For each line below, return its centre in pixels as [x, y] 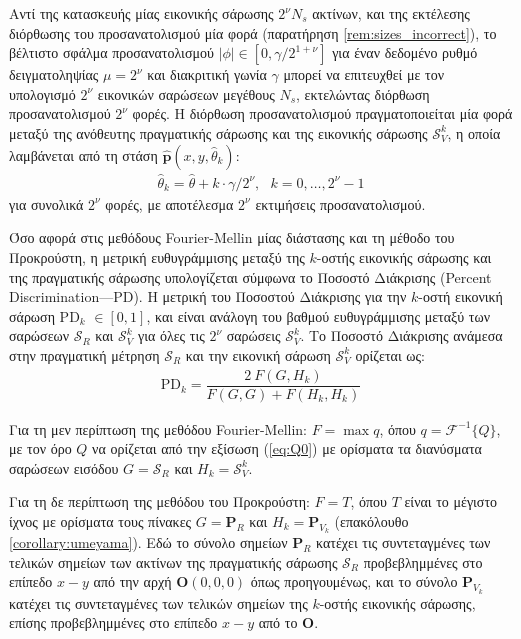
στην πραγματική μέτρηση [84, 354]
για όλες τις [171, 335]
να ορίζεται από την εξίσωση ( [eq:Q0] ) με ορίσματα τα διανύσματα [287, 448]
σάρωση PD [44, 315]
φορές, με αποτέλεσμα [169, 203]
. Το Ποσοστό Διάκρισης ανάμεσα [401, 335]
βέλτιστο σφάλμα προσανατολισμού [111, 52]
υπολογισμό [42, 93]
